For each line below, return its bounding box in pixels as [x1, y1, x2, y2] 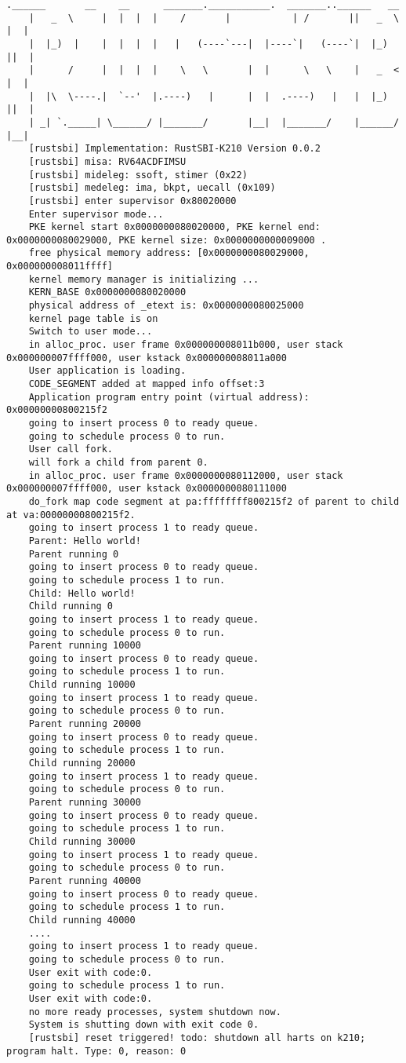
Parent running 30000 [28, 797, 141, 809]
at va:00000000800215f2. [6, 509, 136, 521]
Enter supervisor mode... [28, 208, 164, 220]
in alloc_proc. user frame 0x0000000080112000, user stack [28, 469, 343, 481]
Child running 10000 [28, 679, 136, 691]
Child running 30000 [28, 836, 136, 847]
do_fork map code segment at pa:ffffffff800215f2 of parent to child [28, 495, 400, 507]
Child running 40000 [28, 914, 136, 926]
